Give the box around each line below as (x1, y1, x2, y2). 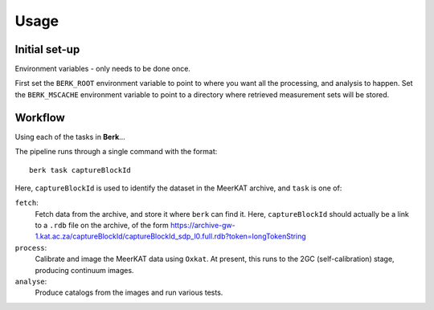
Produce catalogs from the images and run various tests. (35, 288, 223, 297)
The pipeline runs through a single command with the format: (14, 147, 218, 157)
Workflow (14, 111, 66, 124)
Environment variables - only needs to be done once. (14, 64, 190, 74)
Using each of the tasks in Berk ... (14, 132, 126, 141)
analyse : (14, 277, 47, 287)
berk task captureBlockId (29, 165, 132, 174)
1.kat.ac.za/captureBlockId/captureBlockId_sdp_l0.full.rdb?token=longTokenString (35, 231, 307, 241)
